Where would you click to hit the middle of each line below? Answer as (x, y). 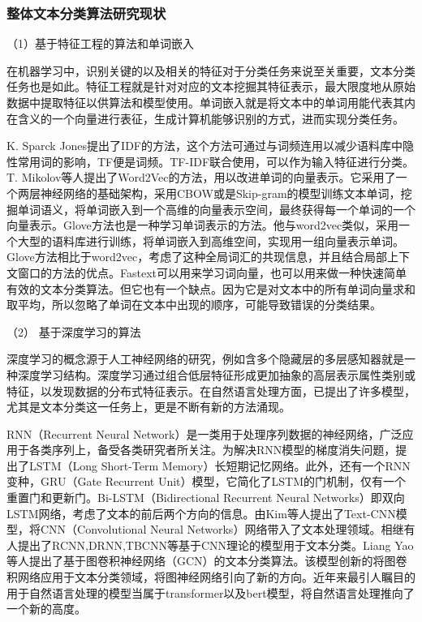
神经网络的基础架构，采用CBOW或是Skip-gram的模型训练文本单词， (220, 193)
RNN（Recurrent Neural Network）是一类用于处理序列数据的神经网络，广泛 (205, 433)
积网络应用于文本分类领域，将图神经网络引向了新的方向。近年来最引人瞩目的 (211, 577)
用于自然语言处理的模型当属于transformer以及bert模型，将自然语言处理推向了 (211, 592)
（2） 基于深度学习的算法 (74, 331)
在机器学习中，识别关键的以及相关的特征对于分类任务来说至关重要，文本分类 (211, 70)
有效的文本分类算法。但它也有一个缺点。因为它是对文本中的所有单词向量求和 (211, 288)
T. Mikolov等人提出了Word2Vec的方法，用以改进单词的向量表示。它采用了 (201, 177)
